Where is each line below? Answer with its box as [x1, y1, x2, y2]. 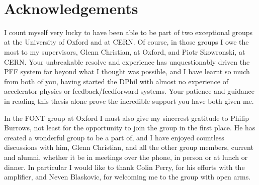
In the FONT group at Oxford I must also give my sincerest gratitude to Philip [4, 112, 249, 123]
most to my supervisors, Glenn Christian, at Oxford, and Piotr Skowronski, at [4, 47, 245, 57]
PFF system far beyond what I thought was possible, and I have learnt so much [4, 66, 250, 77]
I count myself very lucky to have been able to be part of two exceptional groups [4, 27, 253, 37]
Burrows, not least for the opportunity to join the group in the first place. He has [4, 122, 255, 133]
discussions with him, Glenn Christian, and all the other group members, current [4, 142, 253, 152]
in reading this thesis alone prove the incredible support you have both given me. [4, 96, 254, 106]
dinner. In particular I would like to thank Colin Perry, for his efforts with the [4, 161, 245, 172]
